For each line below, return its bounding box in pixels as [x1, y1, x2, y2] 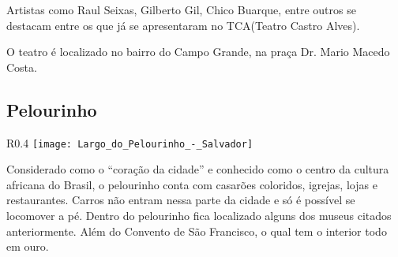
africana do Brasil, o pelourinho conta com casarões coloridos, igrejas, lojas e [6, 176, 377, 192]
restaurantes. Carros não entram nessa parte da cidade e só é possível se [6, 192, 355, 208]
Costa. [6, 58, 37, 75]
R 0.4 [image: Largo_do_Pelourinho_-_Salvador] [6, 134, 253, 151]
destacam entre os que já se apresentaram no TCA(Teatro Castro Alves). [6, 17, 360, 33]
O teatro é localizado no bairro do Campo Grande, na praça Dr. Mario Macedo [6, 43, 390, 60]
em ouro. [6, 238, 49, 255]
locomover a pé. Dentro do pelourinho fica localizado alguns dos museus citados [6, 207, 392, 224]
